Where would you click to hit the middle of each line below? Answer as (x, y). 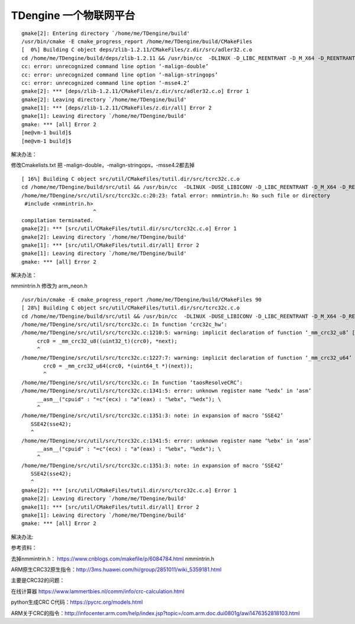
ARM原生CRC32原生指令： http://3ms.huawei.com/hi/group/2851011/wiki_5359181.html (116, 569)
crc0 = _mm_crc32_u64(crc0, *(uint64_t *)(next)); (118, 366)
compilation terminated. (57, 220)
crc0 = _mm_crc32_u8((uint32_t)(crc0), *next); (107, 341)
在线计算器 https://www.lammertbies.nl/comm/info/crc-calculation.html (98, 591)
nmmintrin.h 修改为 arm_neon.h (49, 286)
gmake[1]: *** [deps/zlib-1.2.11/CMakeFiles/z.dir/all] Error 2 (117, 108)
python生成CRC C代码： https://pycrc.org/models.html (77, 602)
